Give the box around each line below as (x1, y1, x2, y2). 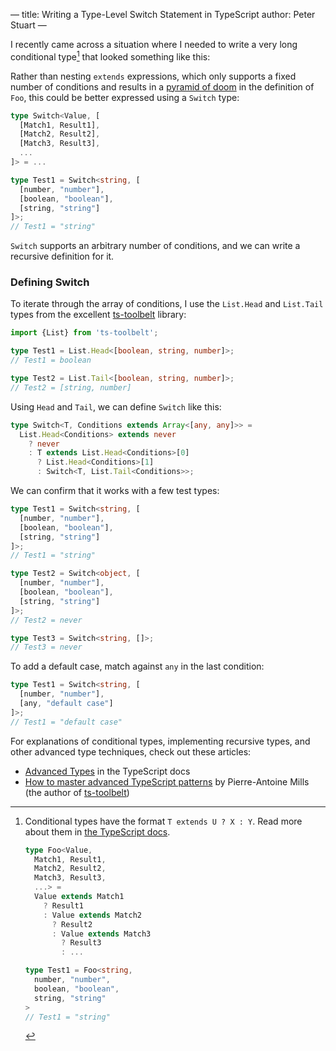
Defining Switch (10, 275, 90, 289)
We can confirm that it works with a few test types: (10, 485, 220, 497)
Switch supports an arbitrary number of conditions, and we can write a (10, 240, 301, 252)
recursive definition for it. (10, 250, 115, 263)
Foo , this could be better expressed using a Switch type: (10, 91, 240, 103)
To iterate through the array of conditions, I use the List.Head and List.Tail (10, 298, 324, 310)
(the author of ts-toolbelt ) (24, 786, 130, 798)
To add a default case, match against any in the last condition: (10, 660, 265, 673)
